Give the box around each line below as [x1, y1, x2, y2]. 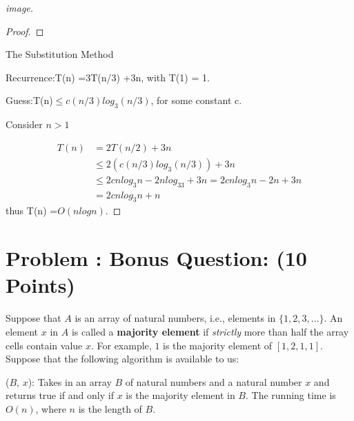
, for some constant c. [150, 93, 242, 107]
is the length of [78, 401, 142, 415]
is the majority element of [163, 338, 273, 352]
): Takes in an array [28, 374, 112, 389]
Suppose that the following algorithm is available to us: [6, 351, 239, 366]
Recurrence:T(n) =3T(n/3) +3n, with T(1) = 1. [6, 70, 210, 84]
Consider [6, 117, 43, 132]
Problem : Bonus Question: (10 [6, 244, 307, 272]
